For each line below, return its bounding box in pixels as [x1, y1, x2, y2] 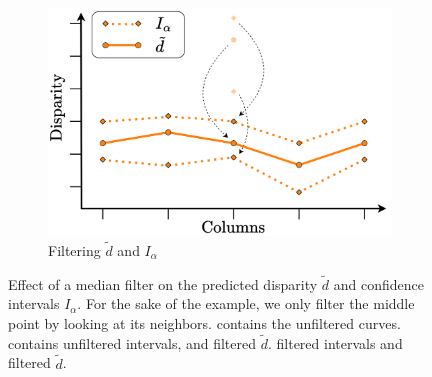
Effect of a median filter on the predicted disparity [8, 273, 318, 294]
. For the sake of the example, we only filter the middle [77, 293, 415, 314]
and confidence [333, 273, 425, 294]
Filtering [48, 239, 101, 260]
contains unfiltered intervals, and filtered [8, 332, 257, 353]
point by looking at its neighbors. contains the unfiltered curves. [8, 312, 401, 333]
